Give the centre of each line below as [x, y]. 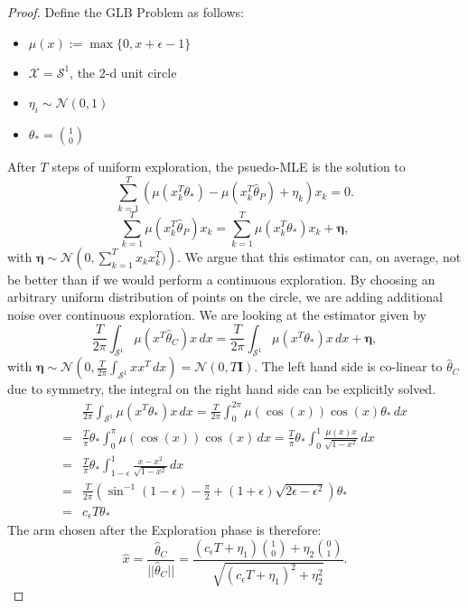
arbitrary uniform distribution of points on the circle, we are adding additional [225, 297]
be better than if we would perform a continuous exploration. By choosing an [221, 279]
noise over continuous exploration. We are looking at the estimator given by [217, 315]
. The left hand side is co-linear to [348, 366]
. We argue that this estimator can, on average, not [319, 256]
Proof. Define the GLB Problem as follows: [126, 12]
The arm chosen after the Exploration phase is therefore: [164, 530]
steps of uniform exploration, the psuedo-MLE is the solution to [229, 166]
